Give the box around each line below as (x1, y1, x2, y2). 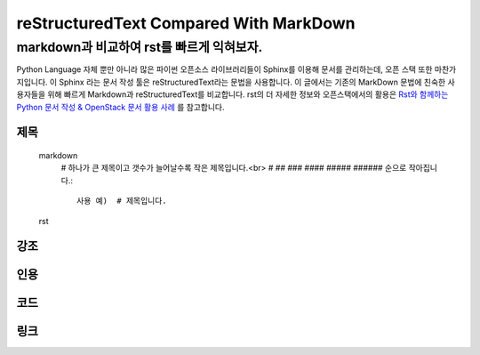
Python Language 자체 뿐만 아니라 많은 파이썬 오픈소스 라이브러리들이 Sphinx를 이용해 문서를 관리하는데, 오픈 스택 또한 (16, 64, 433, 75)
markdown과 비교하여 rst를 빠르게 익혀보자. (16, 39, 263, 55)
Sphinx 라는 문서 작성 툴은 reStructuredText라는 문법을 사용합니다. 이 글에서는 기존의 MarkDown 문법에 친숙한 (59, 77, 446, 87)
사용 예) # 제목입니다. (76, 196, 168, 206)
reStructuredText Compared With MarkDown (16, 13, 356, 33)
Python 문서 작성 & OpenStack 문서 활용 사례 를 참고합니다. (16, 101, 226, 112)
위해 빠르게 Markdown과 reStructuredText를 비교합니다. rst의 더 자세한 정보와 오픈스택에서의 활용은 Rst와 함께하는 (47, 89, 449, 100)
